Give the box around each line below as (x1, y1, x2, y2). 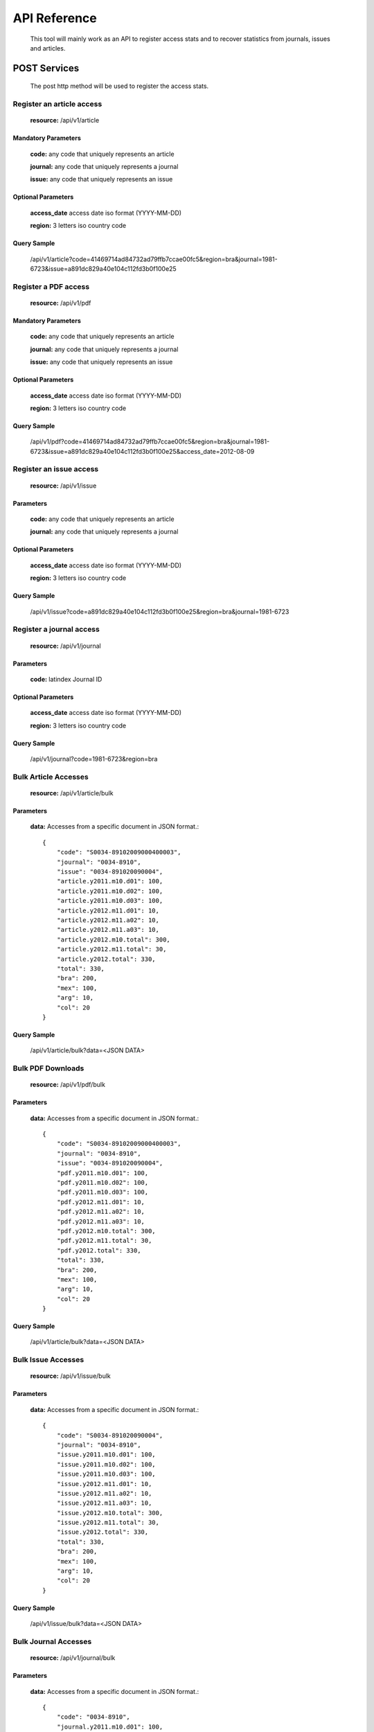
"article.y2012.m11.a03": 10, (56, 926, 159, 934)
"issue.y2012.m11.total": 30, (56, 1519, 159, 1527)
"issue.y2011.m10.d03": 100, (56, 1470, 156, 1478)
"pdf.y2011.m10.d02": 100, (56, 1178, 149, 1186)
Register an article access (12, 99, 103, 109)
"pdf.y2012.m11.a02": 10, (56, 1208, 145, 1216)
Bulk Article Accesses (12, 772, 89, 781)
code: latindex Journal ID (30, 675, 103, 683)
